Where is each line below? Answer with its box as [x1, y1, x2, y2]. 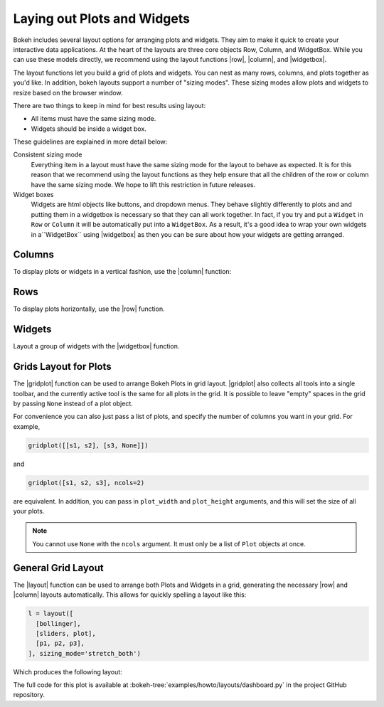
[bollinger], [36, 620, 81, 627]
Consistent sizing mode [13, 150, 82, 159]
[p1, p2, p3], [36, 639, 85, 647]
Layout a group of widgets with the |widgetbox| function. [13, 342, 180, 351]
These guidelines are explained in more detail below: [13, 137, 168, 146]
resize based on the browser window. [13, 88, 124, 97]
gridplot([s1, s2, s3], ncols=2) [28, 479, 145, 487]
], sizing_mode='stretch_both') [28, 649, 142, 657]
